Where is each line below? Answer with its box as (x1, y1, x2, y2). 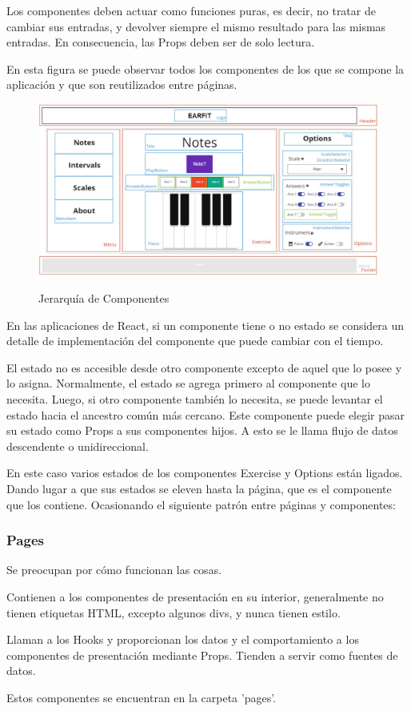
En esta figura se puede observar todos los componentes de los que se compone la (6, 60, 405, 77)
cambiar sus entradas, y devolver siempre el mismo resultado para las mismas (6, 18, 386, 34)
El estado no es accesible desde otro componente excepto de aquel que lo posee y (6, 359, 402, 376)
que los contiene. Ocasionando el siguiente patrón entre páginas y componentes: (6, 496, 396, 512)
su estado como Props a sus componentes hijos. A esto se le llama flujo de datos (6, 422, 398, 439)
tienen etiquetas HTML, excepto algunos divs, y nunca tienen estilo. (6, 604, 341, 621)
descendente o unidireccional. (6, 437, 149, 454)
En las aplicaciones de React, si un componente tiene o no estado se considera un (6, 316, 405, 333)
